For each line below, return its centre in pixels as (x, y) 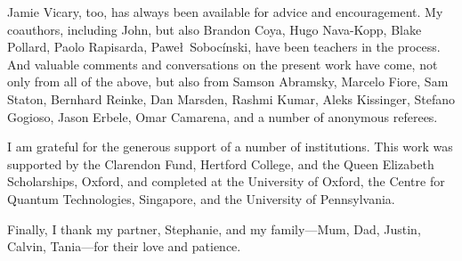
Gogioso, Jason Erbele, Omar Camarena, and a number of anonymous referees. (223, 116)
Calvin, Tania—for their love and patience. (124, 246)
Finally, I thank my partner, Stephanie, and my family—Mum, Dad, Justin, (214, 228)
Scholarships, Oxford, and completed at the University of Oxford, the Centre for (226, 181)
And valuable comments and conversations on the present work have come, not (223, 64)
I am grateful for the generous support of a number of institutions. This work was (230, 147)
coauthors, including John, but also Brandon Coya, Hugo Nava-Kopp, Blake (215, 29)
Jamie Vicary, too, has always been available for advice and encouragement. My (225, 12)
